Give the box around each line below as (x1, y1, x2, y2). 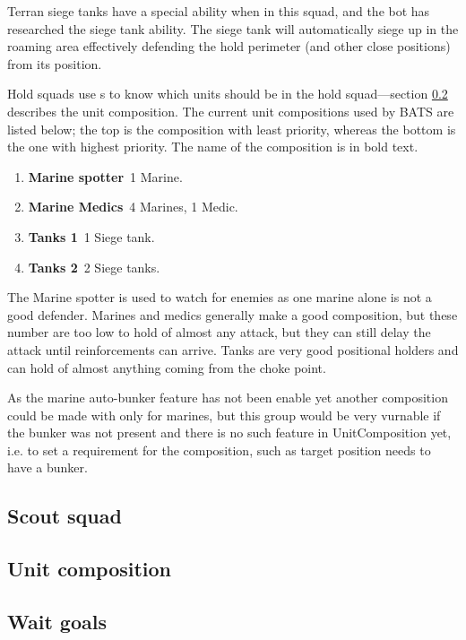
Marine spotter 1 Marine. (28, 167, 183, 186)
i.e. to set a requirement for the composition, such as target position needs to (7, 440, 431, 459)
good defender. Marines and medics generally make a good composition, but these (7, 305, 458, 324)
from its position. (7, 54, 102, 73)
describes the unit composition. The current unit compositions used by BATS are (7, 101, 454, 120)
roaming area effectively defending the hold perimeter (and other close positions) (7, 37, 451, 56)
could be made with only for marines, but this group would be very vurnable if (7, 405, 441, 424)
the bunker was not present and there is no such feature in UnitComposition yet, (7, 423, 452, 442)
